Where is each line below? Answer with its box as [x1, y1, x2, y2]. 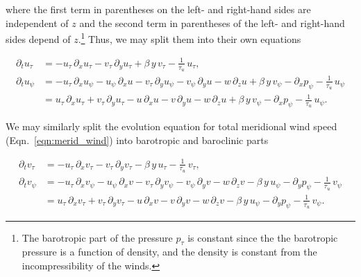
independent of [6, 15, 69, 30]
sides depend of [6, 31, 71, 46]
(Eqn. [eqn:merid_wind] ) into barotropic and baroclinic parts [6, 132, 269, 147]
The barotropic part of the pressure [22, 230, 173, 244]
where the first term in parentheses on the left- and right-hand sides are [6, 2, 311, 16]
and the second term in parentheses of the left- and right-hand [79, 15, 345, 30]
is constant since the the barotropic [187, 230, 338, 244]
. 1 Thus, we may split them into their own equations [78, 30, 301, 46]
